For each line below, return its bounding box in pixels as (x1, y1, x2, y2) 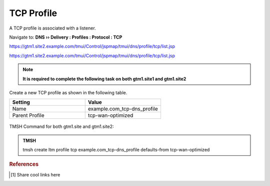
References (9, 161, 39, 168)
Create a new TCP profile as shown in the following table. (9, 89, 127, 95)
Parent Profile (12, 112, 44, 119)
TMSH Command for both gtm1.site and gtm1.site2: (9, 123, 114, 130)
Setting (12, 99, 30, 106)
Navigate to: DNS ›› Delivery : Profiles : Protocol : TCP (9, 34, 122, 40)
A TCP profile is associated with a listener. (9, 25, 96, 31)
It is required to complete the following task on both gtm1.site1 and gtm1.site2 (22, 76, 186, 82)
